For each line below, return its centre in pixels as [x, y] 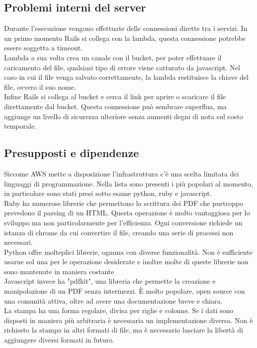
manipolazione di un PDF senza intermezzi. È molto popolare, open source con [125, 291]
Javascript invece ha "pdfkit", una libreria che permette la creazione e [110, 281]
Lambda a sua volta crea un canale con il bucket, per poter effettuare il [113, 57]
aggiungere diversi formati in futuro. [59, 340]
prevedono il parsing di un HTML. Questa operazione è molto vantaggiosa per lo [127, 213]
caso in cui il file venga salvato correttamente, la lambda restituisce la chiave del [126, 77]
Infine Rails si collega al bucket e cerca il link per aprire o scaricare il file [115, 96]
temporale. [20, 126]
